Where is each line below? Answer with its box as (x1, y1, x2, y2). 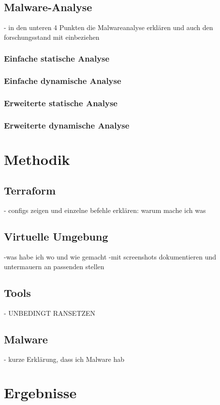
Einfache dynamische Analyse (4, 75, 121, 87)
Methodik (4, 149, 70, 169)
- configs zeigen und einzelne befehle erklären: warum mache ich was (4, 205, 206, 215)
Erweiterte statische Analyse (4, 97, 117, 109)
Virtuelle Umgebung (4, 229, 108, 244)
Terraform (4, 182, 56, 197)
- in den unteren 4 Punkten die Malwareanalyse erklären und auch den (4, 22, 213, 32)
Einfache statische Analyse (4, 52, 110, 65)
